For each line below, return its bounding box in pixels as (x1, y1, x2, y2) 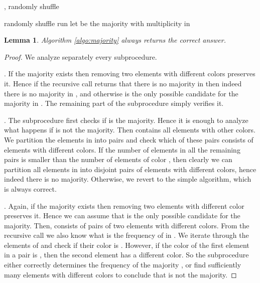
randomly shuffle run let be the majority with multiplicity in (4, 18, 190, 28)
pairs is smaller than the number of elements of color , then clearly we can (4, 154, 232, 165)
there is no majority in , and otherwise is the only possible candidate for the (4, 88, 238, 98)
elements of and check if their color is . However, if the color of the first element (4, 239, 249, 250)
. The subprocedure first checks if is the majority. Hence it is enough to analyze (4, 114, 248, 125)
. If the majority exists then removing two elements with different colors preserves (4, 68, 255, 79)
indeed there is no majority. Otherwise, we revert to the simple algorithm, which (4, 174, 251, 184)
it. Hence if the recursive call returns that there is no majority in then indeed (4, 78, 242, 88)
